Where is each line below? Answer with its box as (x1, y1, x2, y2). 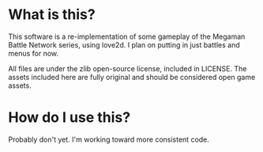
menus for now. (8, 48, 59, 58)
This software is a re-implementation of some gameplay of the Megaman (8, 32, 246, 41)
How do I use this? (8, 108, 131, 127)
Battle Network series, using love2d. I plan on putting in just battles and (8, 40, 240, 49)
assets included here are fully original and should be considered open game (8, 72, 256, 82)
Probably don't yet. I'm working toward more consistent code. (8, 135, 209, 144)
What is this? (8, 6, 96, 24)
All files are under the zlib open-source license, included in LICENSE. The (8, 63, 247, 73)
